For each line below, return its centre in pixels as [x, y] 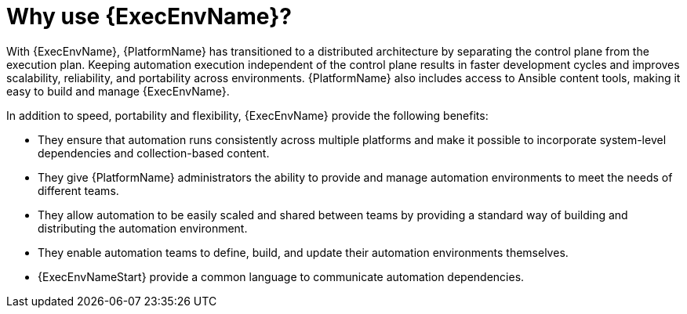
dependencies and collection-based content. [154, 153]
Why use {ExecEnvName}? [149, 16]
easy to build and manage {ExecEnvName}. [118, 91]
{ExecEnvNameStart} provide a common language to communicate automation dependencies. [281, 276]
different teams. [78, 190]
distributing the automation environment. [143, 228]
